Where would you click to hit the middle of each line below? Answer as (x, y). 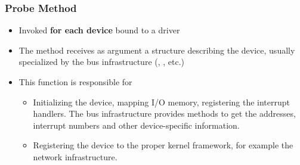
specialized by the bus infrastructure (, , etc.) (102, 62)
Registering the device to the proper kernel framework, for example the (163, 145)
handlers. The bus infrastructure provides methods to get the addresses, (164, 113)
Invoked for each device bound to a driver (99, 30)
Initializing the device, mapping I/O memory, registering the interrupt (162, 102)
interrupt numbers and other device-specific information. (136, 125)
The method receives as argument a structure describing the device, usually (157, 50)
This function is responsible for (75, 82)
